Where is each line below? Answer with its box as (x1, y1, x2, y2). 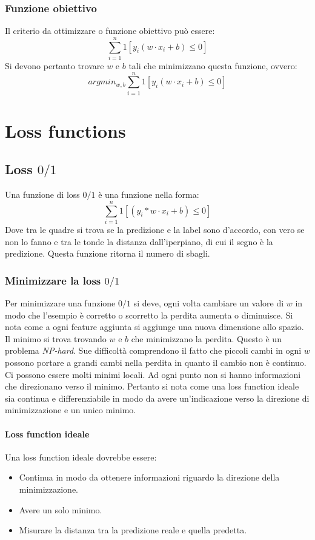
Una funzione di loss (5, 188, 80, 201)
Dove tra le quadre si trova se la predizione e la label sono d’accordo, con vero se (5, 223, 305, 235)
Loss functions (5, 118, 126, 143)
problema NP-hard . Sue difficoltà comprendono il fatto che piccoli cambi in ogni (5, 344, 302, 357)
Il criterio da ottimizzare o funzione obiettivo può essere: (5, 24, 215, 37)
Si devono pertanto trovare (5, 59, 104, 72)
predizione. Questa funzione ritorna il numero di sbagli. (5, 247, 210, 260)
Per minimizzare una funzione (5, 297, 116, 309)
